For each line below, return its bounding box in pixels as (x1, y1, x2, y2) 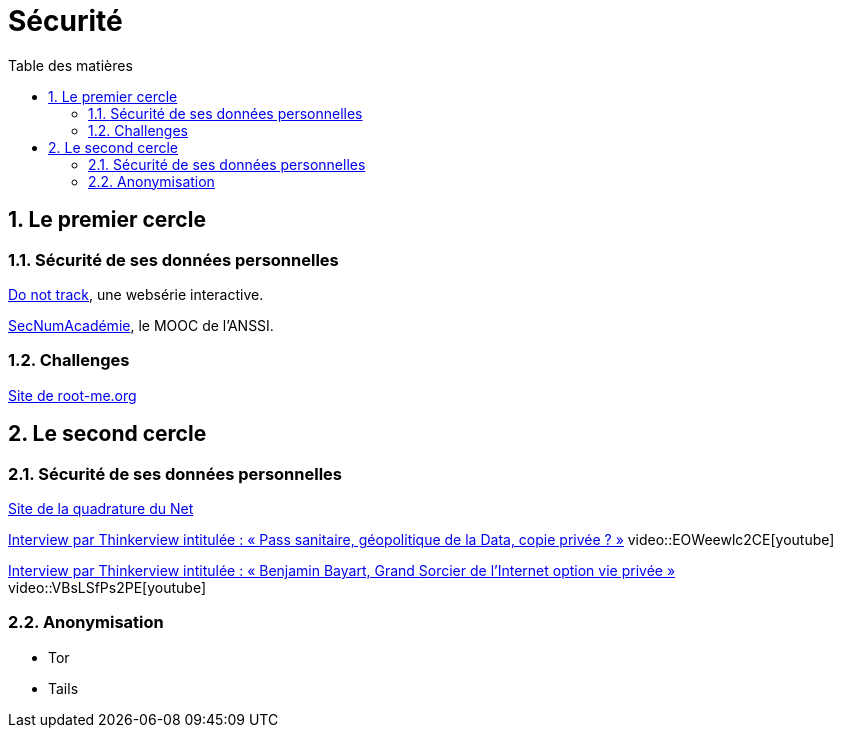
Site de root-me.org (8, 386, 137, 404)
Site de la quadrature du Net (8, 499, 194, 517)
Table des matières (8, 56, 133, 74)
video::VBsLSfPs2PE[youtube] (8, 578, 207, 596)
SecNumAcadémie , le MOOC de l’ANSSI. (8, 316, 274, 334)
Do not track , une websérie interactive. (8, 285, 264, 303)
